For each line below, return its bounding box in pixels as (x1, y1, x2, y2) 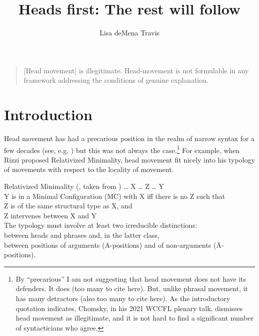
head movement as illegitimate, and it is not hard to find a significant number (15, 313, 254, 323)
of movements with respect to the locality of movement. (4, 164, 174, 174)
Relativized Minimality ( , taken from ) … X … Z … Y (4, 181, 164, 191)
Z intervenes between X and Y (4, 210, 97, 220)
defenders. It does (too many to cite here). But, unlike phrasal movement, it (15, 283, 248, 294)
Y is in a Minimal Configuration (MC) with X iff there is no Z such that (4, 190, 225, 201)
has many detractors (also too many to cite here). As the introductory (15, 293, 231, 303)
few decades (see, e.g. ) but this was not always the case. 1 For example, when (4, 143, 240, 155)
